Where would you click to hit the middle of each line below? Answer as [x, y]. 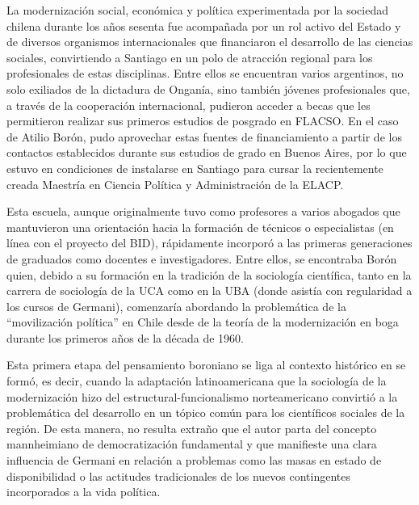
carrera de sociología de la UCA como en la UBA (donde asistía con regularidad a [209, 290]
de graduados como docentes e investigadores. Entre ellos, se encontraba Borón [202, 258]
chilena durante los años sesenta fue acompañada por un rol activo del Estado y [204, 25]
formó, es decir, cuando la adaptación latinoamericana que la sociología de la [197, 381]
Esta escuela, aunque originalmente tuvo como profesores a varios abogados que [203, 211]
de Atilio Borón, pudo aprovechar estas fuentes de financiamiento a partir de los [204, 136]
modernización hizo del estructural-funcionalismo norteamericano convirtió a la [202, 396]
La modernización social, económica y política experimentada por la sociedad [197, 10]
